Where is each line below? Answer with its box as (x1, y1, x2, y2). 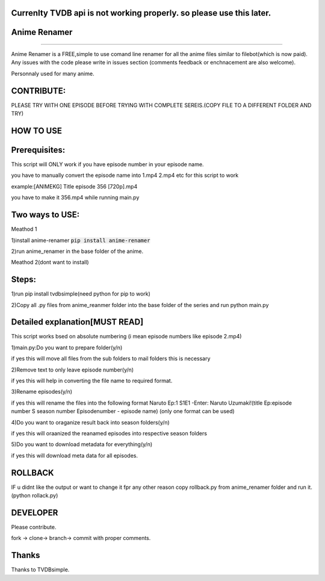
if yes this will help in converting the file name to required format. (11, 377, 173, 385)
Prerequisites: (11, 144, 66, 155)
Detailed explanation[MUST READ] (11, 317, 144, 328)
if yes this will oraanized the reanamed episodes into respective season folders (11, 430, 208, 437)
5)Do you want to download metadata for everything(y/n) (11, 441, 153, 448)
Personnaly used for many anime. (11, 70, 94, 77)
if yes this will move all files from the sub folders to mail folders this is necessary (11, 355, 211, 362)
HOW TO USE (11, 125, 63, 135)
